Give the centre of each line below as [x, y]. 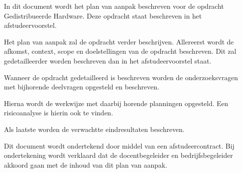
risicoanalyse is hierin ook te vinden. [59, 113]
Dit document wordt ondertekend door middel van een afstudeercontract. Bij [119, 145]
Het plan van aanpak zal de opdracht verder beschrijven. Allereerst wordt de [119, 41]
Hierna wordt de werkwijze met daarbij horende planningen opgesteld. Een [116, 103]
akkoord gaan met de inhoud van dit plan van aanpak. [86, 164]
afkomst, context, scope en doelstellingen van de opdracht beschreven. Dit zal [120, 51]
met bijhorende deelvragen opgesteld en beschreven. [82, 87]
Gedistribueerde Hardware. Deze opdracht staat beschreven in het [103, 15]
